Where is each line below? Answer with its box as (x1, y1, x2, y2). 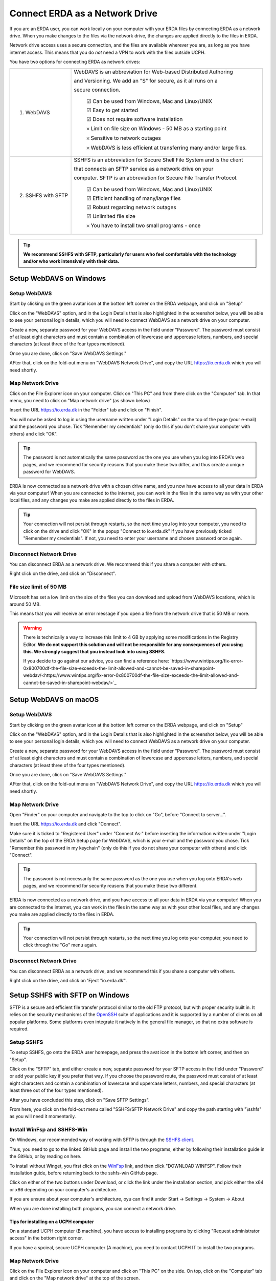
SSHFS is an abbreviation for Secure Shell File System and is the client (74, 156, 243, 163)
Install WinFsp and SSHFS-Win (9, 1126, 88, 1133)
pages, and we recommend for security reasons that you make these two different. (23, 883, 198, 889)
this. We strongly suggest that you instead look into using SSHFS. (23, 648, 166, 654)
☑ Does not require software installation (86, 115, 183, 122)
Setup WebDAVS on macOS (9, 695, 99, 704)
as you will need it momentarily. (9, 1113, 76, 1120)
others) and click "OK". (9, 430, 58, 437)
